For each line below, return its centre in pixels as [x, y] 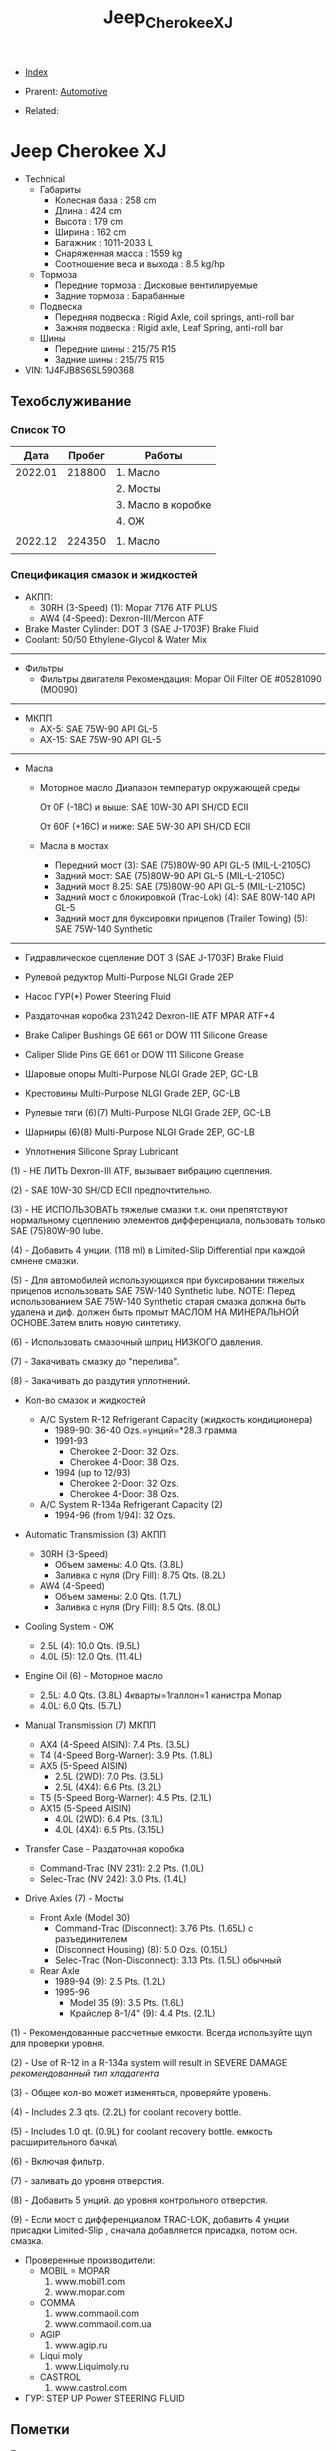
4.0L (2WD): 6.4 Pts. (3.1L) [108, 1818]
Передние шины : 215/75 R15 [115, 348]
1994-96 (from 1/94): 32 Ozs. [115, 1515]
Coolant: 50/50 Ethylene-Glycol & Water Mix [116, 639]
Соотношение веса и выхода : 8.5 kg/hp [139, 263]
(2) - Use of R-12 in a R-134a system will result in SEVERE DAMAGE [149, 2062]
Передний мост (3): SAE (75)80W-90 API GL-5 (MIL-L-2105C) [183, 865]
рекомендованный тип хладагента [85, 2073]
